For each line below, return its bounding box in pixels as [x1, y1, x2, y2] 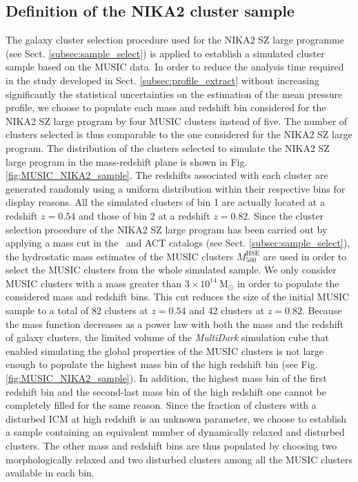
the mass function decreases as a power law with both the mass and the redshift [6, 316, 344, 331]
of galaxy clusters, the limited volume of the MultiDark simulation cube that [6, 330, 329, 345]
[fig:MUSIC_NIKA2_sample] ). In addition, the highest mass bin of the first [6, 371, 327, 385]
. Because [301, 303, 342, 318]
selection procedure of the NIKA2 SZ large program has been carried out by [6, 222, 328, 236]
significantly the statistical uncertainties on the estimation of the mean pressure [6, 86, 343, 101]
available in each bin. [6, 465, 95, 480]
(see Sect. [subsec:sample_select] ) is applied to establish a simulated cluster [6, 46, 325, 60]
